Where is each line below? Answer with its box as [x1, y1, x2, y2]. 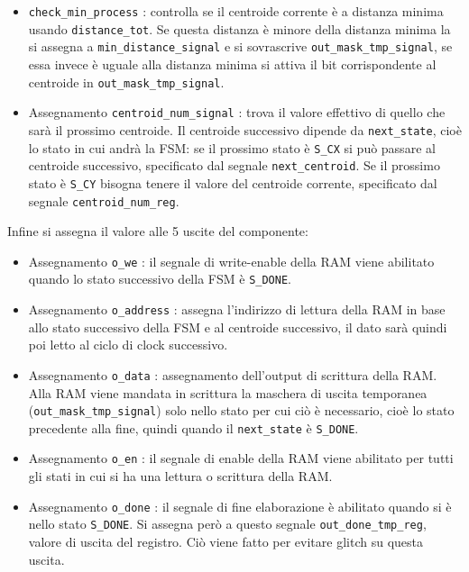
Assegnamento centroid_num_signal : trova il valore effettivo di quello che [28, 103, 446, 122]
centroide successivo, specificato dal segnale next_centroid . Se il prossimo [28, 156, 440, 175]
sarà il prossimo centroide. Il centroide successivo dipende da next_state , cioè [28, 120, 462, 139]
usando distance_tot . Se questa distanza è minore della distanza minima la [28, 19, 451, 38]
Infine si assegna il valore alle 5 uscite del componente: [7, 222, 308, 241]
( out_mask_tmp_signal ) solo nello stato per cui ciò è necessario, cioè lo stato [28, 401, 455, 420]
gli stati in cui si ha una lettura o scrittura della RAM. [28, 467, 333, 486]
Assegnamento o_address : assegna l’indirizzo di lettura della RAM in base [28, 300, 446, 319]
